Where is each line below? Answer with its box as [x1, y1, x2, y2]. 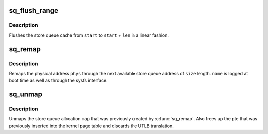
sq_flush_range [9, 6, 58, 15]
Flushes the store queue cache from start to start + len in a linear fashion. [9, 32, 169, 38]
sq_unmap [9, 90, 42, 99]
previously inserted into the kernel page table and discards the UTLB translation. [9, 123, 174, 129]
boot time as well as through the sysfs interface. [9, 77, 108, 84]
